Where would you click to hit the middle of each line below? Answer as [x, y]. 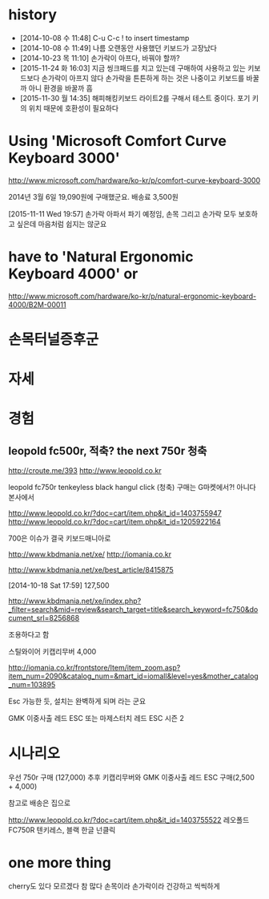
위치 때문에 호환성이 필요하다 [73, 108]
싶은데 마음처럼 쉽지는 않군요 [62, 224]
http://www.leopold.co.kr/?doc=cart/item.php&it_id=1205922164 [115, 522]
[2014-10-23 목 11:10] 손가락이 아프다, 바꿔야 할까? [100, 58]
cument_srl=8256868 [44, 618]
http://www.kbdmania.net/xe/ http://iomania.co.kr [90, 554]
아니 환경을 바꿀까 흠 [61, 88]
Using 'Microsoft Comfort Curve [117, 141]
